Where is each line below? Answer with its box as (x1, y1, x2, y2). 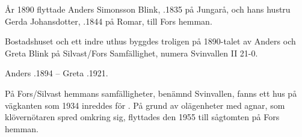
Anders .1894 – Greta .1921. (5, 67, 108, 79)
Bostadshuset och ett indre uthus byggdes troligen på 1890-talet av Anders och (5, 35, 296, 47)
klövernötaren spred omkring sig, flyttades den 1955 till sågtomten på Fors (5, 111, 280, 123)
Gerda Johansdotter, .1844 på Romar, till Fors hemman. (5, 14, 212, 27)
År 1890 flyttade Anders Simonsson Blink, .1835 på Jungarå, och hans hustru (5, 3, 291, 15)
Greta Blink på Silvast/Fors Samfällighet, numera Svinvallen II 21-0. (5, 46, 258, 59)
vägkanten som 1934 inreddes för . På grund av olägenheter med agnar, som (5, 99, 285, 111)
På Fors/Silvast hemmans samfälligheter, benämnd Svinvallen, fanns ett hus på (5, 87, 297, 99)
